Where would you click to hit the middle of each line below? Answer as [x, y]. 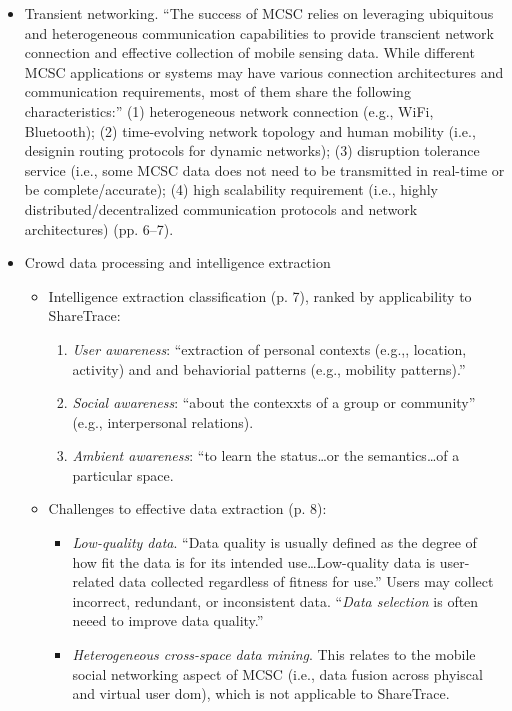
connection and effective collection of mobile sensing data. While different [249, 52]
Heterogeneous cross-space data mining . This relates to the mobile [274, 654]
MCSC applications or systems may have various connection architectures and [264, 71]
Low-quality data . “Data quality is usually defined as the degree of [274, 542]
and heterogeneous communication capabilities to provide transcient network [259, 32]
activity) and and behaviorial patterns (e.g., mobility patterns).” [269, 368]
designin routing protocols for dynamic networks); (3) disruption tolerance [252, 150]
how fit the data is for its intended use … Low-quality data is [254, 561]
